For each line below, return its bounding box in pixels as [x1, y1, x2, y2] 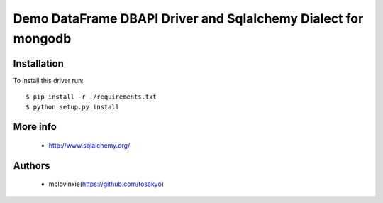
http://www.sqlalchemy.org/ [48, 141, 131, 150]
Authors [13, 160, 50, 172]
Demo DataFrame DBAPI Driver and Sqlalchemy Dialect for [13, 11, 364, 26]
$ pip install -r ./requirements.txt [26, 93, 157, 101]
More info [13, 121, 57, 133]
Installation [13, 57, 64, 70]
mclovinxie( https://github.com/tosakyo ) [48, 180, 165, 188]
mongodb [13, 31, 72, 46]
